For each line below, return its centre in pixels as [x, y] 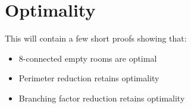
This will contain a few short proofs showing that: [96, 38]
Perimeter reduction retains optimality [89, 78]
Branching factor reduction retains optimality [102, 98]
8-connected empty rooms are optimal [88, 58]
